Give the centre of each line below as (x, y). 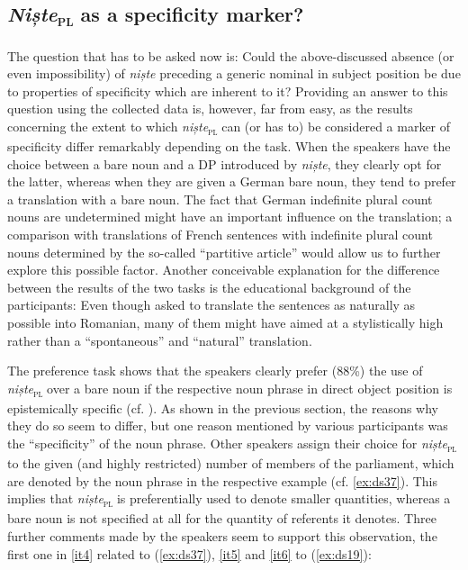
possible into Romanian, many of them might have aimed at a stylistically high (225, 322)
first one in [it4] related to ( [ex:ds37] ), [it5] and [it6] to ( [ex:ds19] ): (189, 553)
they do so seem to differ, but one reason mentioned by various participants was (228, 425)
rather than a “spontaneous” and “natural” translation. (160, 340)
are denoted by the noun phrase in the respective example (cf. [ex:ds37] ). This (222, 480)
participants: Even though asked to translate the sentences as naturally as (211, 305)
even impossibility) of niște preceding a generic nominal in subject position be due (234, 73)
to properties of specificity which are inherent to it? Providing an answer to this (228, 90)
